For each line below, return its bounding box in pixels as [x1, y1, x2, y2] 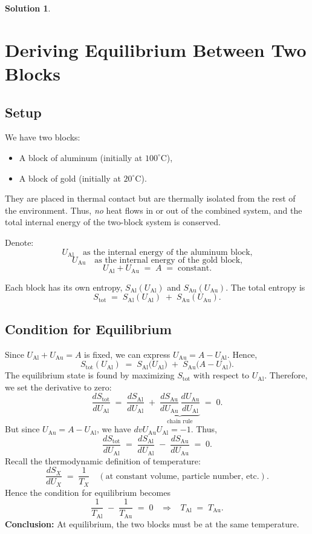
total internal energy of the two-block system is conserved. [5, 216, 221, 228]
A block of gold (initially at [19, 171, 121, 184]
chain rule [167, 418, 193, 424]
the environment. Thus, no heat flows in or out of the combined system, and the [5, 203, 302, 216]
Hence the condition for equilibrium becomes [5, 486, 171, 498]
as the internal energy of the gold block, [94, 255, 242, 265]
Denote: [5, 236, 34, 248]
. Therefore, [264, 369, 308, 381]
